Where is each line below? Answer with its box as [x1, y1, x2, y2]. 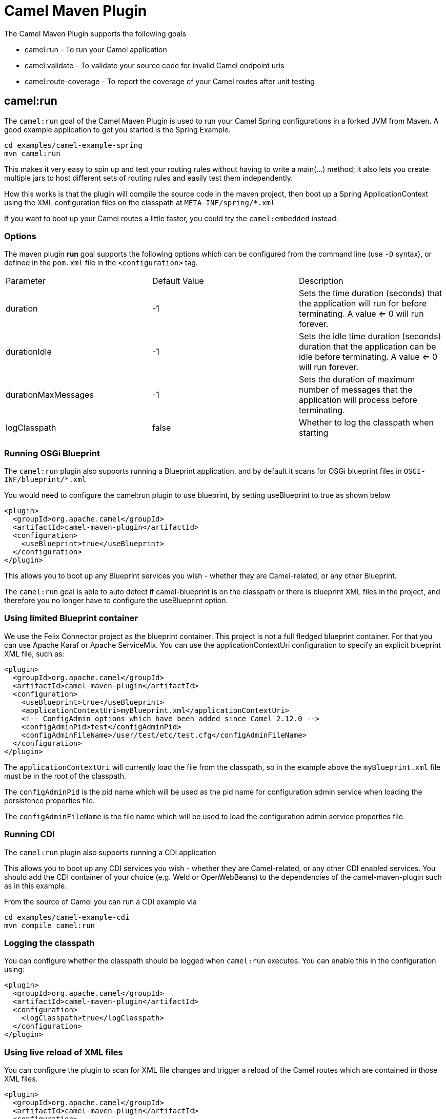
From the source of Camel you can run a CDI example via [4, 897, 197, 906]
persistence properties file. [4, 796, 95, 805]
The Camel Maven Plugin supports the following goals [4, 29, 187, 38]
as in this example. [4, 881, 67, 890]
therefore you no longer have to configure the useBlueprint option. [4, 596, 228, 605]
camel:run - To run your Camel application [25, 45, 167, 54]
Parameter [6, 276, 46, 286]
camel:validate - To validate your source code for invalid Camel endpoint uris [25, 61, 285, 70]
